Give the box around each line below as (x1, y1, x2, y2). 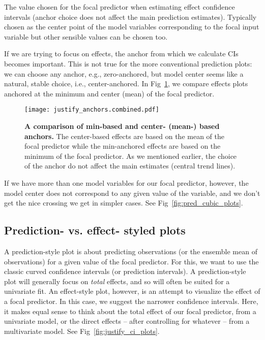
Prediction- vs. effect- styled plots (4, 222, 186, 238)
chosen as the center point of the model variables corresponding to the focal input (4, 21, 259, 32)
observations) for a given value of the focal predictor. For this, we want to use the (4, 256, 259, 266)
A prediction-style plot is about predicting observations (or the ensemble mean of (4, 246, 257, 256)
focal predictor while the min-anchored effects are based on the (24, 141, 221, 151)
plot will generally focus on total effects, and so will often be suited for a (4, 276, 230, 286)
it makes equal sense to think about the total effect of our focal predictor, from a (4, 305, 256, 316)
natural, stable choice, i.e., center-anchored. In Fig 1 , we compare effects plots (4, 78, 248, 89)
